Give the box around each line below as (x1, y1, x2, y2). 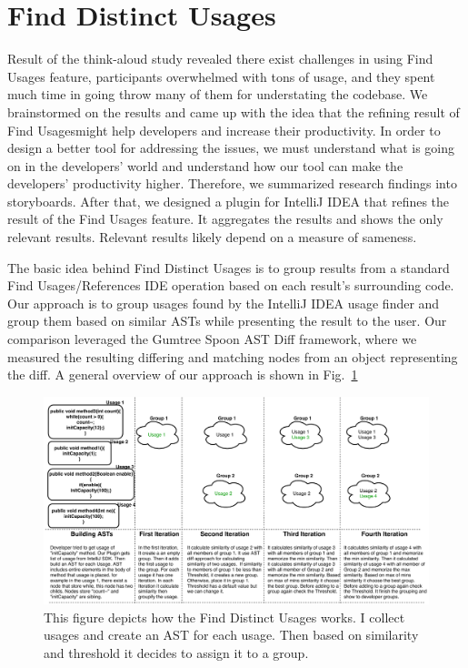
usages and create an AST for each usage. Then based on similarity (44, 625, 419, 644)
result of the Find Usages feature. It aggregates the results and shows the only (7, 209, 443, 228)
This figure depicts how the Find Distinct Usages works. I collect (44, 607, 405, 626)
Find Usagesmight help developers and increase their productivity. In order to (7, 120, 441, 139)
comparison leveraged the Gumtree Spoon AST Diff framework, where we (7, 329, 417, 349)
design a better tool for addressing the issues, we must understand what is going (7, 138, 454, 157)
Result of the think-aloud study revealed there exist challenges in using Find (7, 49, 433, 68)
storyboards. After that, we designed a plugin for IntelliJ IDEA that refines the (7, 191, 450, 210)
